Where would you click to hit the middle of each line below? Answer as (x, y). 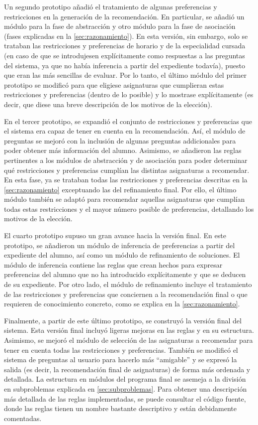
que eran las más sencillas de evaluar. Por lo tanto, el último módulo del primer (125, 75)
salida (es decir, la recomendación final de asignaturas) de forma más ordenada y (127, 369)
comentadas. (23, 418)
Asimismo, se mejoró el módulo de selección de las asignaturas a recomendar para (129, 340)
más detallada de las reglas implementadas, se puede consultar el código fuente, (125, 398)
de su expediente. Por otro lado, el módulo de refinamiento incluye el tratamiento (128, 284)
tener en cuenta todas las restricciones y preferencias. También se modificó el (121, 350)
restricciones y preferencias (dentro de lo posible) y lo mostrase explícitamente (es (129, 94)
